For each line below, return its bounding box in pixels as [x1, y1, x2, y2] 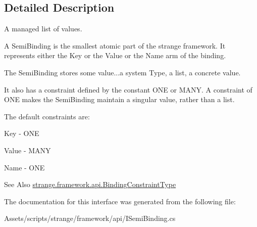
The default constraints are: [4, 111, 90, 121]
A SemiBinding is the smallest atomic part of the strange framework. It [4, 40, 226, 51]
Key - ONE [4, 128, 39, 139]
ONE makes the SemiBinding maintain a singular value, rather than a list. [4, 94, 235, 105]
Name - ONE [4, 162, 45, 172]
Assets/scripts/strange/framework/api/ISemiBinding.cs [4, 213, 176, 223]
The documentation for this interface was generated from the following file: [4, 196, 236, 206]
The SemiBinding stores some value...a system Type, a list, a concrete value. [4, 67, 241, 77]
